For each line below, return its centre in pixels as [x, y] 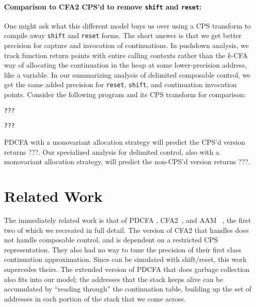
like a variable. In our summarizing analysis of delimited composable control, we [127, 74]
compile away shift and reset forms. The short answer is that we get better [123, 35]
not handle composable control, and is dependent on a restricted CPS [111, 240]
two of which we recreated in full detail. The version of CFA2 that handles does [126, 230]
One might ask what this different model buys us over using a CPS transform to [127, 25]
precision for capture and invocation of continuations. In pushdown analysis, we [126, 45]
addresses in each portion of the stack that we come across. [95, 298]
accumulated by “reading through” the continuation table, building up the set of [128, 289]
